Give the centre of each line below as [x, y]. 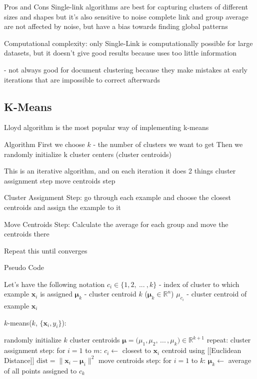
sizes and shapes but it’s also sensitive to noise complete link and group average [126, 16]
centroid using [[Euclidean [201, 350]
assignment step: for [35, 350]
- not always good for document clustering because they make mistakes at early [126, 69]
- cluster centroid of [217, 294]
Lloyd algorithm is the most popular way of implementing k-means [106, 127]
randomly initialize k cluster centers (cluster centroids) [88, 154]
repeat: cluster [229, 340]
